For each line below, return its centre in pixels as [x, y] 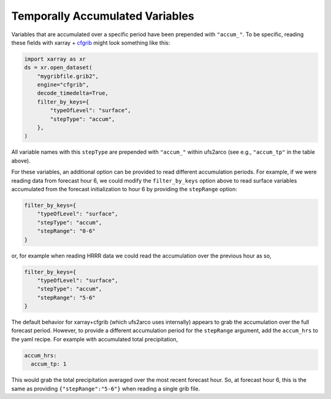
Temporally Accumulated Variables [103, 16]
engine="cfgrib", [63, 85]
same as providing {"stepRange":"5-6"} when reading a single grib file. [106, 389]
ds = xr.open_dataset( [58, 68]
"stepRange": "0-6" [67, 231]
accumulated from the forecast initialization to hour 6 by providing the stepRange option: [124, 189]
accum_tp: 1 [49, 364]
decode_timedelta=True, [73, 93]
